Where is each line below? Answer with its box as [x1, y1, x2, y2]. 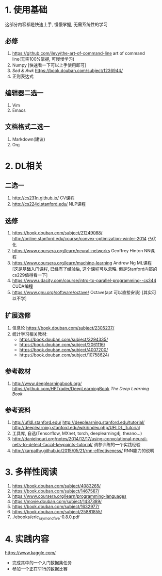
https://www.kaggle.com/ [5, 550, 56, 556]
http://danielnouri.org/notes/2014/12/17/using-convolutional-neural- [12, 436, 148, 441]
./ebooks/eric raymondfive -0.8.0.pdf [12, 514, 80, 521]
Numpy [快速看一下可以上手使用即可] [12, 62, 86, 68]
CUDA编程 [12, 283, 33, 289]
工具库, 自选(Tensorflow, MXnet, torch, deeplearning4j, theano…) [12, 430, 142, 436]
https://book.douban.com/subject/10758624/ [19, 352, 110, 358]
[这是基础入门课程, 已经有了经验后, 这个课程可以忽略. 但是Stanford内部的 [12, 266, 158, 272]
